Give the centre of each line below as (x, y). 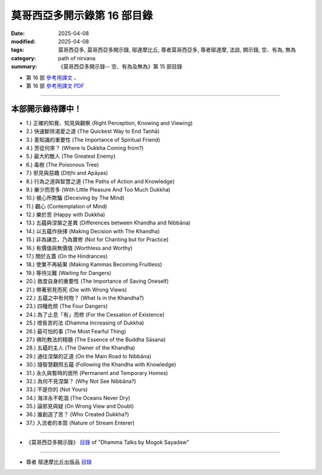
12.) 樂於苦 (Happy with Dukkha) (66, 215)
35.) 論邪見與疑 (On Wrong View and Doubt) (80, 406)
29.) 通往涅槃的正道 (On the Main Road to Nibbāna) (89, 356)
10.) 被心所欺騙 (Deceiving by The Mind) (75, 198)
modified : (23, 41)
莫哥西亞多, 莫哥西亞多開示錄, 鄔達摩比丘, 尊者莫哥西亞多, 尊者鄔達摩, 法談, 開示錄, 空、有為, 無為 (177, 50)
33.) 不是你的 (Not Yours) (57, 389)
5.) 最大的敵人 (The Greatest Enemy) (71, 156)
